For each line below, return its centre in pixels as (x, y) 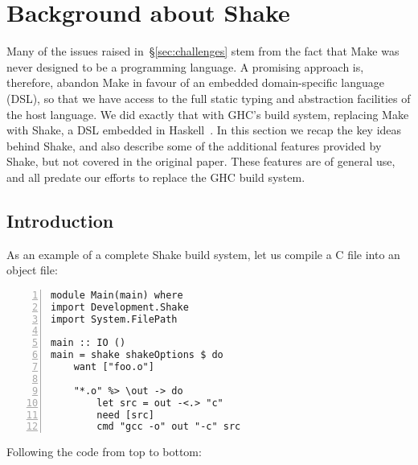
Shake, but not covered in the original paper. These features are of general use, (201, 161)
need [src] (125, 415)
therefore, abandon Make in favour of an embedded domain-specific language (196, 82)
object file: (32, 270)
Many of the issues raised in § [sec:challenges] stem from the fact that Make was (203, 51)
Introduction (60, 220)
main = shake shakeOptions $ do (137, 355)
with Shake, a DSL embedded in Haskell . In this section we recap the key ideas (204, 130)
